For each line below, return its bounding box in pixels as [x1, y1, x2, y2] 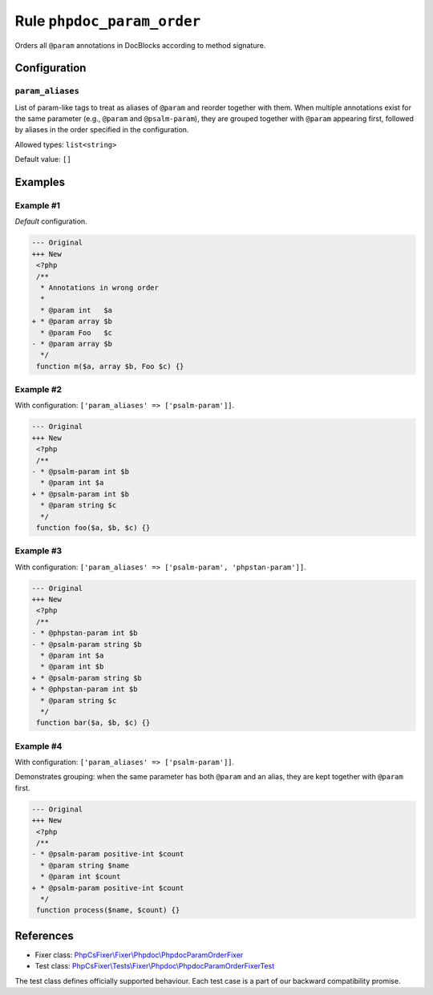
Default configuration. [14, 216, 87, 226]
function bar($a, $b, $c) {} [36, 718, 151, 727]
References [14, 928, 74, 942]
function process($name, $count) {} [36, 906, 180, 915]
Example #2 [14, 384, 63, 395]
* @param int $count [40, 872, 121, 881]
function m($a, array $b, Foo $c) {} [36, 362, 184, 370]
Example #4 [14, 740, 63, 751]
